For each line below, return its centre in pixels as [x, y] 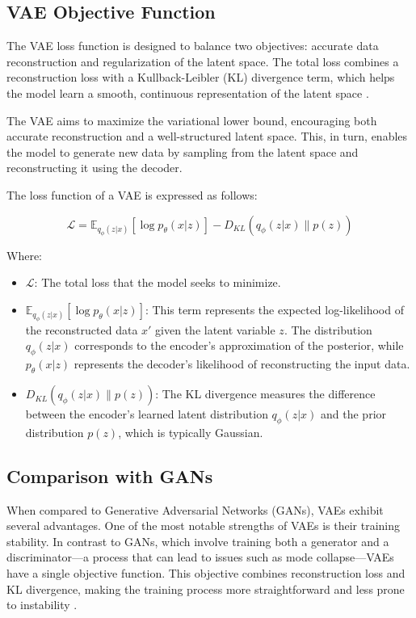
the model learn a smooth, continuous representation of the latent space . [188, 92]
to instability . [42, 605]
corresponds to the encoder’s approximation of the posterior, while [239, 345]
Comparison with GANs [110, 475]
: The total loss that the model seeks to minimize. [158, 282]
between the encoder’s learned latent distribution [147, 414]
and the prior [354, 414]
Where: [24, 255]
